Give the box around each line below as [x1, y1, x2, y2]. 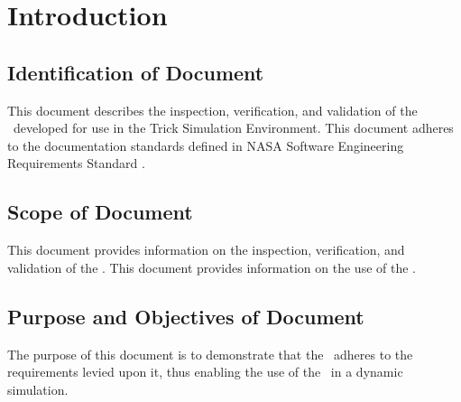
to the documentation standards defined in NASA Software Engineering [7, 136, 404, 154]
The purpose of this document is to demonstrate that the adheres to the [7, 344, 413, 363]
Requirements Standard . [7, 154, 145, 173]
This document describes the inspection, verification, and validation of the [7, 100, 418, 119]
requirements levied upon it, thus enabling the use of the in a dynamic [7, 362, 403, 381]
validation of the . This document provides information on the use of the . [7, 257, 416, 276]
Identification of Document [7, 58, 264, 86]
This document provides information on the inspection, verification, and [7, 240, 405, 259]
